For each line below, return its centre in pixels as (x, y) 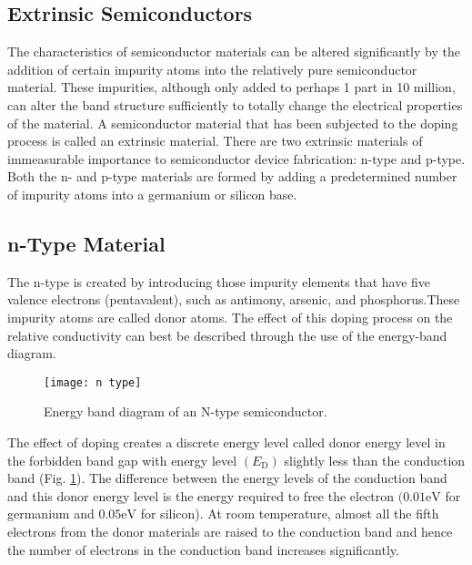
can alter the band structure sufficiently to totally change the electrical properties (235, 104)
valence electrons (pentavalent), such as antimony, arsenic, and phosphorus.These (234, 299)
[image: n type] (93, 382)
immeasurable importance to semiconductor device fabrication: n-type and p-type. (236, 158)
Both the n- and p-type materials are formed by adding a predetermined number (232, 176)
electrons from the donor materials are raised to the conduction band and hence (230, 531)
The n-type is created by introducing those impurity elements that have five (219, 281)
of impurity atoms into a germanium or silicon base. (152, 194)
